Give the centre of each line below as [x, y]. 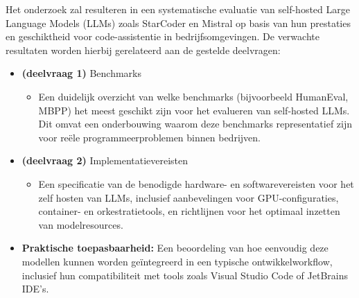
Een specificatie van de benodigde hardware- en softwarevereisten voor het [196, 183]
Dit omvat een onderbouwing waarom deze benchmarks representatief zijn [195, 124]
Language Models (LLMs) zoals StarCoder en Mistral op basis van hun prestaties [178, 23]
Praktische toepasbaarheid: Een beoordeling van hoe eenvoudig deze [175, 248]
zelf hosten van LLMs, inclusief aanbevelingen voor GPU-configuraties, [189, 197]
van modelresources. [81, 224]
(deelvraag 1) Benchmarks [81, 73]
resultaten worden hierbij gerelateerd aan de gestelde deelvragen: [143, 50]
